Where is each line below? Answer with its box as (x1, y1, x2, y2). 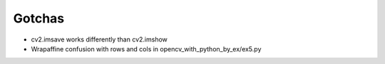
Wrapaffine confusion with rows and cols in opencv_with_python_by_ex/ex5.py (31, 44, 262, 53)
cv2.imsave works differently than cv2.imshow (31, 35, 168, 44)
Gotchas (13, 11, 65, 26)
